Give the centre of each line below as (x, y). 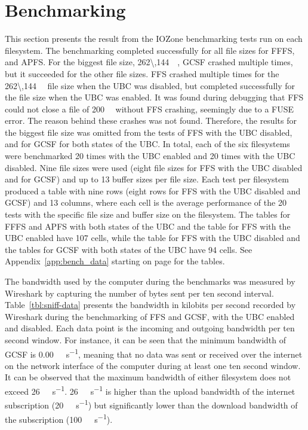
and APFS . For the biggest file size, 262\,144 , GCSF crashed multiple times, (149, 62)
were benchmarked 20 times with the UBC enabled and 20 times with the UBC (150, 156)
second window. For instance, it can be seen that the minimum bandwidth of (146, 339)
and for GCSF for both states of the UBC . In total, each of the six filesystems (147, 144)
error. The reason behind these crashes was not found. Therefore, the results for (151, 121)
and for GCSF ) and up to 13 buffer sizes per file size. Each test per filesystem (147, 179)
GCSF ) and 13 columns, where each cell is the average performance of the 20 (146, 202)
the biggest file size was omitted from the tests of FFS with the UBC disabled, (149, 132)
